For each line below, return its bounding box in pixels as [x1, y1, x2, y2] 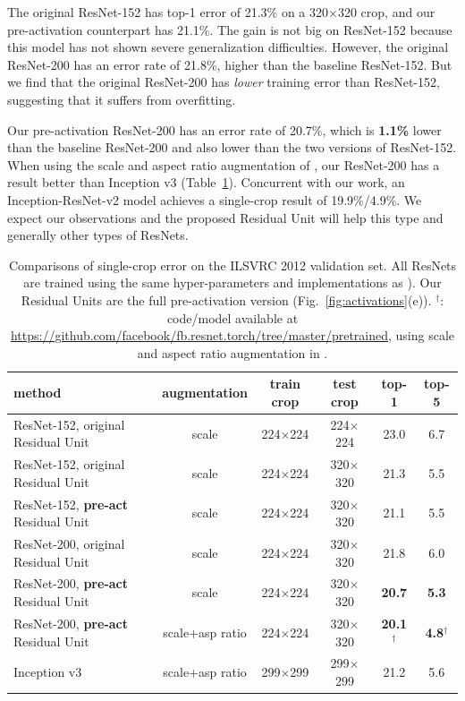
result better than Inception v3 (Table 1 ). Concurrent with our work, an [7, 173, 405, 192]
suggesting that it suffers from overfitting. [7, 90, 236, 108]
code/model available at [166, 308, 299, 327]
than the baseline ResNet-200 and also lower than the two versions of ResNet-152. [7, 138, 457, 157]
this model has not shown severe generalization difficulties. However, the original [7, 38, 449, 56]
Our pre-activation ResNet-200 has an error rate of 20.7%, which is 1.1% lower [7, 120, 442, 139]
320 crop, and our [337, 3, 435, 21]
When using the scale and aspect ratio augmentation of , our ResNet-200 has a [7, 155, 440, 174]
